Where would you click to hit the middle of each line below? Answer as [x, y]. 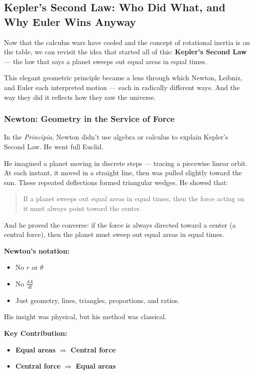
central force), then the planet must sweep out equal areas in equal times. [114, 234]
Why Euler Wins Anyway [70, 21]
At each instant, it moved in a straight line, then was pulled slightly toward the [123, 173]
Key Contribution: [36, 333]
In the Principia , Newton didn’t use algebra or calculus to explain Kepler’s [116, 137]
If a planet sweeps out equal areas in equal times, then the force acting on [134, 199]
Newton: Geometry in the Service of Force [89, 119]
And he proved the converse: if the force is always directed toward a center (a [120, 224]
